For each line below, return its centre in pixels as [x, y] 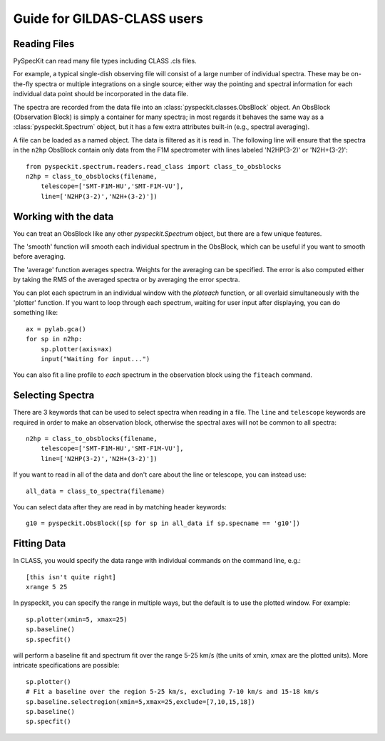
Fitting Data [40, 544]
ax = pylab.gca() [56, 329]
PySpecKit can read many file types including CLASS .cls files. [105, 61]
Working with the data [63, 216]
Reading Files [44, 44]
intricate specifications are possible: [66, 665]
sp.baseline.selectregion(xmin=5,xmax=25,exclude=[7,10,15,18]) [141, 701]
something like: [36, 313]
